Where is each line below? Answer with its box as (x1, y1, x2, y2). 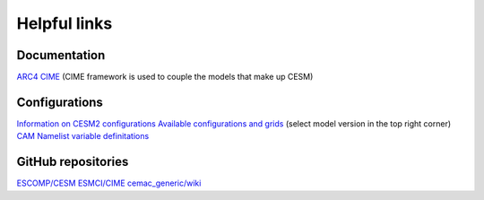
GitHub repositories (16, 154, 129, 170)
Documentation (16, 48, 106, 63)
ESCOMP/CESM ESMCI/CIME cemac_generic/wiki (16, 178, 202, 188)
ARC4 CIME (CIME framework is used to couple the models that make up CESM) (16, 72, 314, 83)
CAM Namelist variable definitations (16, 131, 150, 142)
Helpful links (16, 13, 113, 33)
